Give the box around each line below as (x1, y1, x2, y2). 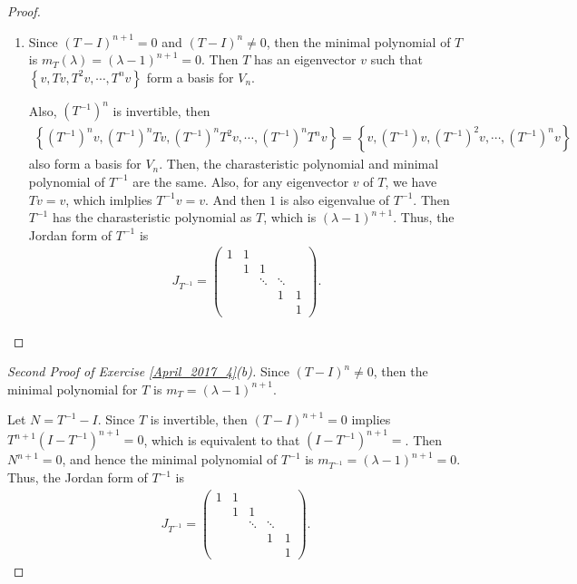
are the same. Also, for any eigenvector (132, 171, 349, 190)
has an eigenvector (254, 50, 357, 69)
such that (370, 50, 423, 69)
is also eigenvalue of (279, 190, 390, 209)
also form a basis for (28, 154, 142, 173)
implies (351, 410, 391, 429)
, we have (385, 171, 437, 190)
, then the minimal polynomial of (266, 32, 451, 51)
